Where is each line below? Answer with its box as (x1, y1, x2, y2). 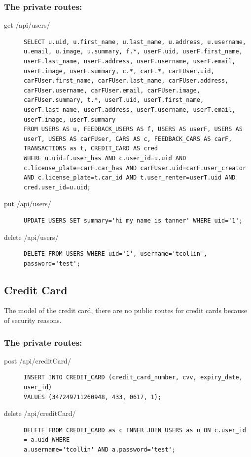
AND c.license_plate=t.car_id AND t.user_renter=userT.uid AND (24, 174, 236, 182)
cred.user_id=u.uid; (24, 183, 91, 191)
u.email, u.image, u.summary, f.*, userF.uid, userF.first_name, (24, 48, 243, 55)
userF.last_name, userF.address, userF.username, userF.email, (24, 58, 236, 65)
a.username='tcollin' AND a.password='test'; (24, 446, 176, 454)
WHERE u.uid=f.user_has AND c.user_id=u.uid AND (24, 154, 186, 162)
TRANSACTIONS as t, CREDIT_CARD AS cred (24, 145, 158, 152)
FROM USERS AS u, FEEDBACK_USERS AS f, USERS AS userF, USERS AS (24, 126, 243, 133)
